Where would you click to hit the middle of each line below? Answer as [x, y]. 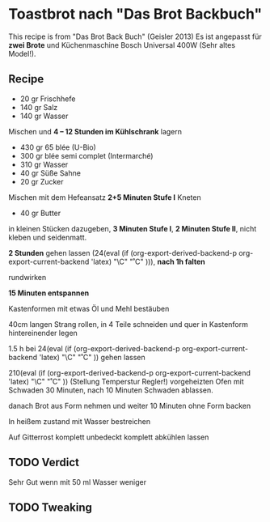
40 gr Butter [40, 213]
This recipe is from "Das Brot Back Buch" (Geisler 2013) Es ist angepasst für [135, 36]
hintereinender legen [43, 333]
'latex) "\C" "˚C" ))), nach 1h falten [148, 261]
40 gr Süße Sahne [50, 173]
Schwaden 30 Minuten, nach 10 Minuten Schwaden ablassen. [111, 390]
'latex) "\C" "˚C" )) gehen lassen [92, 357]
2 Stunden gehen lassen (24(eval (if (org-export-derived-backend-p [122, 253]
